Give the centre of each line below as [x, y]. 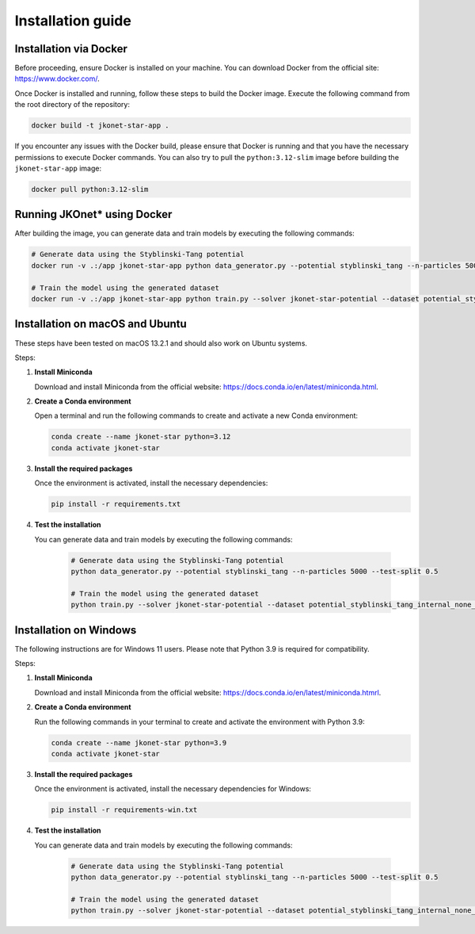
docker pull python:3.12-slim [90, 189]
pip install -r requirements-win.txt [124, 810]
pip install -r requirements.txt [116, 504]
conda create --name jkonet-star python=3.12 [141, 437]
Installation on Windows [76, 630]
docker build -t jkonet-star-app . [100, 126]
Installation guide [73, 21]
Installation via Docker [71, 49]
